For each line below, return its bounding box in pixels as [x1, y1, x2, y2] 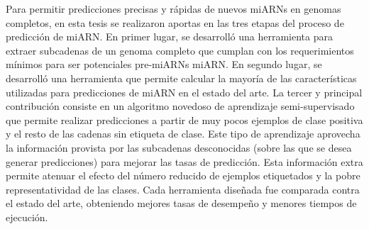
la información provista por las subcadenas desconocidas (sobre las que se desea [6, 140, 352, 155]
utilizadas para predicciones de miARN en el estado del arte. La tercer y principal [6, 84, 363, 99]
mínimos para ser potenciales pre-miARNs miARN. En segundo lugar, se [6, 57, 322, 72]
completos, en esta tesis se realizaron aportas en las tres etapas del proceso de [6, 15, 344, 30]
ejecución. [6, 209, 48, 224]
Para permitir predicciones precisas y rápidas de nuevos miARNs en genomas [6, 1, 341, 16]
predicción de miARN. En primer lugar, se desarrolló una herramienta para [6, 29, 333, 44]
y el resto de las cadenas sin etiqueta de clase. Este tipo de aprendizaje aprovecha [6, 126, 360, 141]
